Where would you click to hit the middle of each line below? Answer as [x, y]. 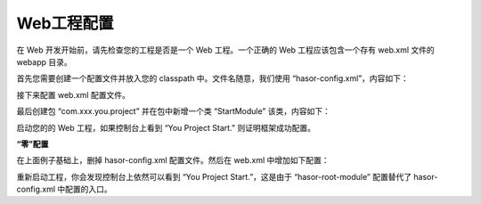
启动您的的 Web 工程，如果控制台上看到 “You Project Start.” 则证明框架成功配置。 [166, 127]
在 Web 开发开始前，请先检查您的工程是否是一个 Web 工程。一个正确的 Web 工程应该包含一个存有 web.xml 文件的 [226, 50]
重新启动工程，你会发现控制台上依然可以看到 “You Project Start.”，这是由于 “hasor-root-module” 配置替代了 [214, 176]
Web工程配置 [65, 23]
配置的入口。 [89, 189]
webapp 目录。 [45, 61]
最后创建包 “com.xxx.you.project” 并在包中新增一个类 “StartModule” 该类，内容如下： [174, 111]
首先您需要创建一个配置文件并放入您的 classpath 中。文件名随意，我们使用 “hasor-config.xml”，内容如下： [212, 78]
